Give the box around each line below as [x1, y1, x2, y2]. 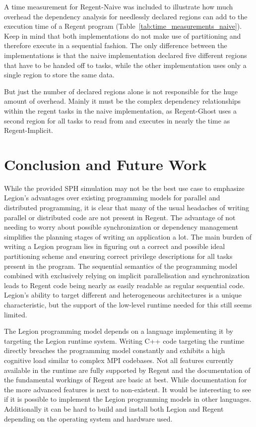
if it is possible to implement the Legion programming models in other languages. [4, 394, 252, 404]
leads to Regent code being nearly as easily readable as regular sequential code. [4, 280, 245, 290]
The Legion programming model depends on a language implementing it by [4, 326, 233, 336]
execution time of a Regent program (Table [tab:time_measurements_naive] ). [4, 21, 242, 31]
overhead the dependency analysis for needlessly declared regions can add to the [4, 11, 248, 21]
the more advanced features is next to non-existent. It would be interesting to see [4, 384, 251, 394]
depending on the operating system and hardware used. [4, 413, 173, 424]
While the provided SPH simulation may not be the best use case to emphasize [4, 183, 245, 193]
